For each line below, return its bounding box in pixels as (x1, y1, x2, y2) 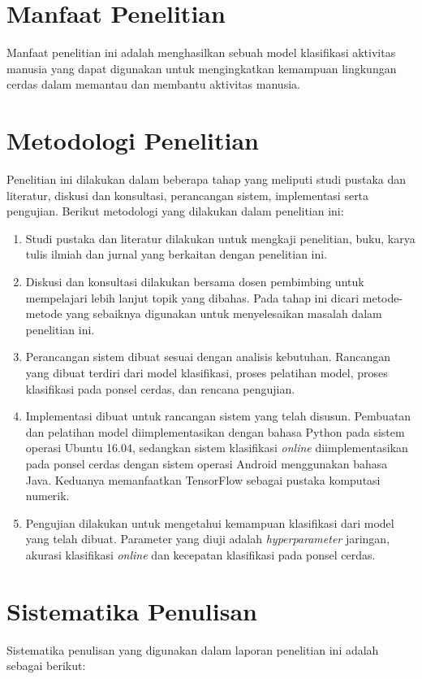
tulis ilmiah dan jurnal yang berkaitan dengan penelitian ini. (25, 246, 328, 263)
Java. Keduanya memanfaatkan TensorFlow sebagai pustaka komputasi (25, 471, 381, 488)
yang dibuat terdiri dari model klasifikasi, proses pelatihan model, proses (25, 363, 388, 381)
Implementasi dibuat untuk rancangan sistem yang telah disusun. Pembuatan (25, 407, 411, 424)
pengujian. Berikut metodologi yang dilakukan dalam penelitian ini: (6, 202, 344, 220)
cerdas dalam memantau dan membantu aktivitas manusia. (6, 76, 300, 93)
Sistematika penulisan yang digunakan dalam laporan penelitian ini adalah (6, 641, 379, 658)
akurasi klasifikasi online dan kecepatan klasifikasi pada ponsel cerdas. (25, 546, 376, 563)
